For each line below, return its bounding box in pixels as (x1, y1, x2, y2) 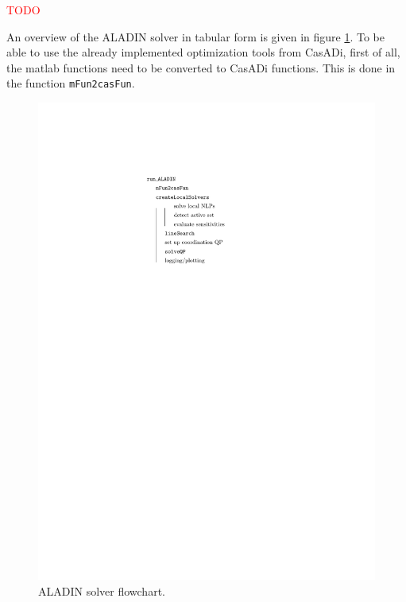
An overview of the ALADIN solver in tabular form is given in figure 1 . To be (6, 28, 385, 45)
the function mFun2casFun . (6, 75, 135, 91)
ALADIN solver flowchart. (38, 582, 165, 599)
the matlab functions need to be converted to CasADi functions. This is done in (6, 59, 396, 76)
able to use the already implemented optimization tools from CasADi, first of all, (6, 44, 400, 60)
